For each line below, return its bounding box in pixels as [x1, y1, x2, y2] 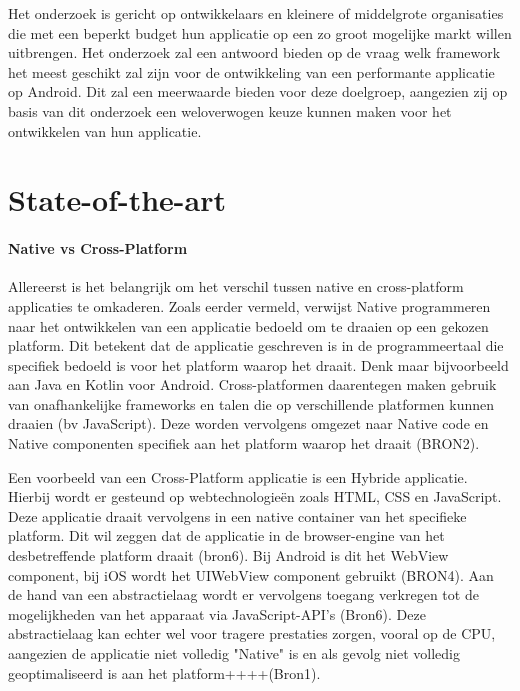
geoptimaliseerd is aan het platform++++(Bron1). [8, 662, 321, 683]
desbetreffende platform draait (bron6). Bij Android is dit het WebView [8, 545, 449, 566]
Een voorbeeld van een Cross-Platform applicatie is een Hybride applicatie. [8, 466, 468, 487]
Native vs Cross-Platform [8, 238, 188, 259]
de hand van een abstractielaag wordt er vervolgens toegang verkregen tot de [8, 584, 479, 605]
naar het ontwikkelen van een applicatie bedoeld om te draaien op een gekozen [8, 315, 489, 336]
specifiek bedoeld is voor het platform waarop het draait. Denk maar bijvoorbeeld [8, 354, 509, 375]
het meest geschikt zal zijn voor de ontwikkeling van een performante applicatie [8, 61, 495, 82]
